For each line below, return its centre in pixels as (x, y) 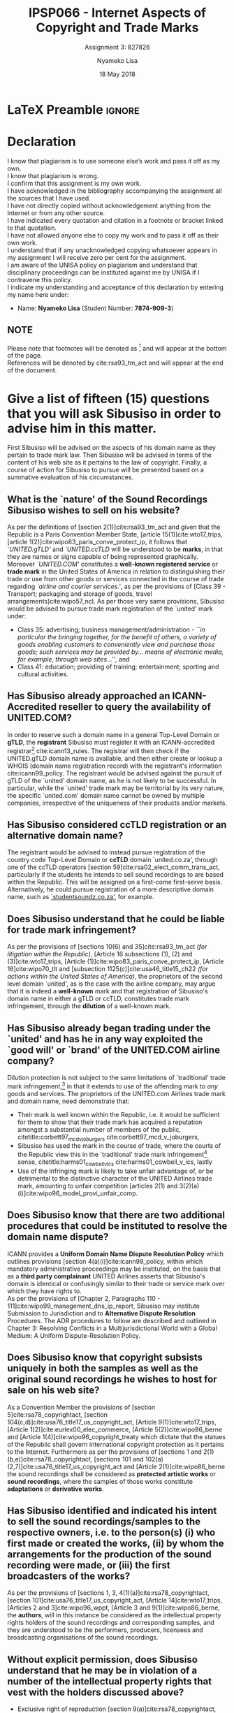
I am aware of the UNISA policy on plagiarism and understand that (102, 265)
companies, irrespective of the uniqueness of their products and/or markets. (117, 803)
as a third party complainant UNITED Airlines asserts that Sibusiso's (107, 1276)
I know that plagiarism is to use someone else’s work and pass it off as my (114, 161)
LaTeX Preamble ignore (73, 109)
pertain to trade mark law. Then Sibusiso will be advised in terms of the (109, 455)
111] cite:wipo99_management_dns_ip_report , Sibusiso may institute (104, 1306)
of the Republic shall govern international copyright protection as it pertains (116, 1444)
